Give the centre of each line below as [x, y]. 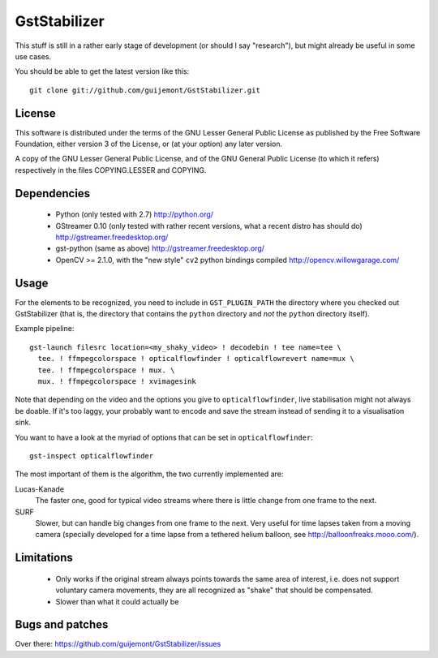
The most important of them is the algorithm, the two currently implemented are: [149, 474]
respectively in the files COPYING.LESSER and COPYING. [111, 170]
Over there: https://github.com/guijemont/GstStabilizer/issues [118, 644]
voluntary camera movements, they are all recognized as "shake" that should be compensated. [214, 590]
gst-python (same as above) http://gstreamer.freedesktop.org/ [160, 248]
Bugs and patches [62, 625]
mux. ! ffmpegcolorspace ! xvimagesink [117, 382]
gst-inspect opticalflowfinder [92, 456]
